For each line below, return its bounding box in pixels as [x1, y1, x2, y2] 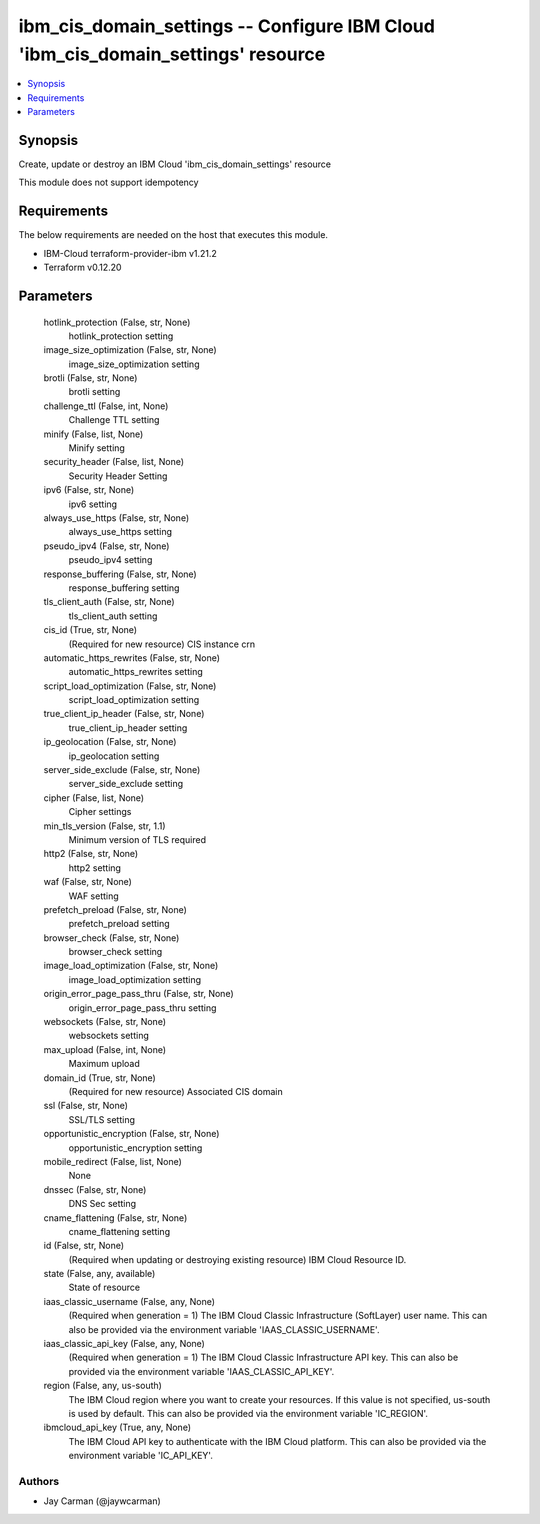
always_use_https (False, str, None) [43, 511, 190, 524]
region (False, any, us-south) [43, 1380, 162, 1392]
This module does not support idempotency [18, 176, 199, 189]
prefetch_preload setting [68, 918, 170, 930]
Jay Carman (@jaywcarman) [43, 1495, 162, 1507]
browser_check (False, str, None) [43, 931, 180, 944]
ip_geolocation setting [68, 750, 160, 762]
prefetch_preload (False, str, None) [43, 903, 187, 915]
